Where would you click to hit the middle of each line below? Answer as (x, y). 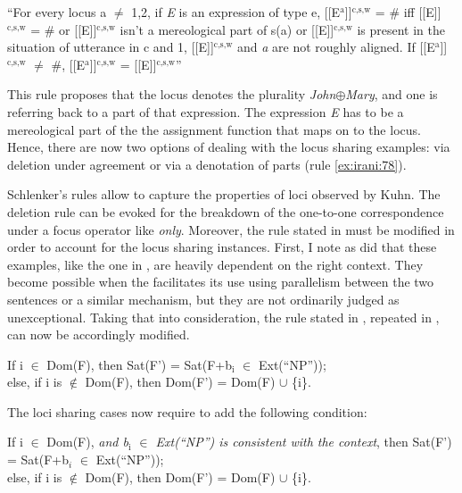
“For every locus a (57, 12)
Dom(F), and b (87, 442)
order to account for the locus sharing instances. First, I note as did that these (222, 247)
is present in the (401, 29)
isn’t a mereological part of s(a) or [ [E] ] (227, 29)
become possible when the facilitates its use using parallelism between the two (221, 282)
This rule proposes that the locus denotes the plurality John (172, 94)
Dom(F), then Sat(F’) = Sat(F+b (140, 364)
